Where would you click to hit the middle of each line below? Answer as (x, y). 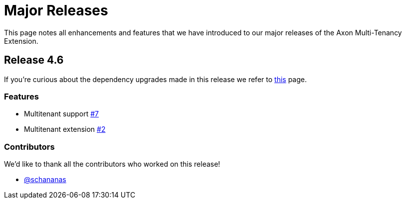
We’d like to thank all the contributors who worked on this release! (112, 164)
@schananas (45, 180)
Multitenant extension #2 (65, 129)
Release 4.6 (34, 60)
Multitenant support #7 (62, 114)
